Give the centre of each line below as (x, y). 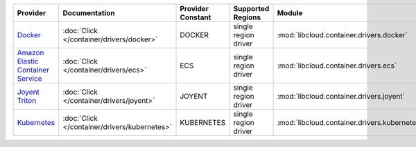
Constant (196, 17)
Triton (27, 100)
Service (29, 78)
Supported (251, 9)
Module (290, 13)
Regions (247, 17)
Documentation (89, 13)
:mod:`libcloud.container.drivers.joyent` (341, 96)
